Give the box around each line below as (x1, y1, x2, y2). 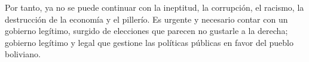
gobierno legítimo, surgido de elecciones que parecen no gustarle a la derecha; (5, 24, 288, 37)
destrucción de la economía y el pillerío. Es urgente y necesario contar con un (5, 13, 288, 25)
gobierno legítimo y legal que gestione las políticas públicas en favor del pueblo (5, 36, 293, 48)
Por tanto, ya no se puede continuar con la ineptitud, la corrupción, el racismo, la (5, 1, 304, 13)
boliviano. (5, 48, 41, 60)
